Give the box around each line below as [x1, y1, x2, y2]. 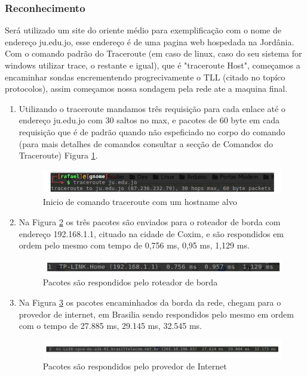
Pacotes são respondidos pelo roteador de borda [42, 276, 218, 288]
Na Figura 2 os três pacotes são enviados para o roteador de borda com [19, 215, 281, 228]
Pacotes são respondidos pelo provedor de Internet [42, 360, 227, 372]
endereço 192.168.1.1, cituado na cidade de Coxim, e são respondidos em [19, 227, 284, 240]
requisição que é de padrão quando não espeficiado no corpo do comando [19, 125, 285, 138]
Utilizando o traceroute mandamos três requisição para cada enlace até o [19, 102, 285, 114]
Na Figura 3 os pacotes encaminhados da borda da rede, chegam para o [19, 296, 281, 308]
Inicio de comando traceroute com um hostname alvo [42, 195, 237, 208]
